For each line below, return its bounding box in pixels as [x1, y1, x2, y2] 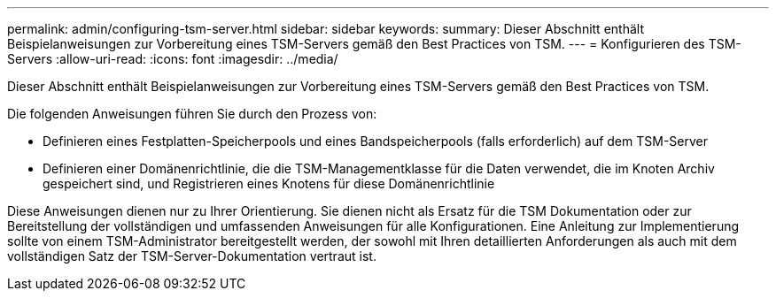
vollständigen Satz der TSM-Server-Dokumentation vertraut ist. [7, 248, 376, 264]
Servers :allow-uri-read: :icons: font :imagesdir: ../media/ [7, 51, 338, 66]
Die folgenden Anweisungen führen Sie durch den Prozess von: [7, 106, 377, 121]
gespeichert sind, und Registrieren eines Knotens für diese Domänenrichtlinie [43, 176, 495, 191]
